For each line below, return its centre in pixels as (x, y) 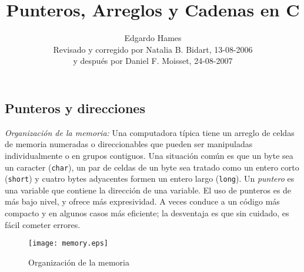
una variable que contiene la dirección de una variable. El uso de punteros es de (148, 190)
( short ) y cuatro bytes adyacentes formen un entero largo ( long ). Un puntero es (150, 178)
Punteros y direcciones (75, 108)
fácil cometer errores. (43, 224)
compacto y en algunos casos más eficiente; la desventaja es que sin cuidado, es (147, 213)
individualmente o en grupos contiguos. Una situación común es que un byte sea (149, 155)
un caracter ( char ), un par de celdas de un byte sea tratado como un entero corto (152, 167)
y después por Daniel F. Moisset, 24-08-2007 (153, 61)
